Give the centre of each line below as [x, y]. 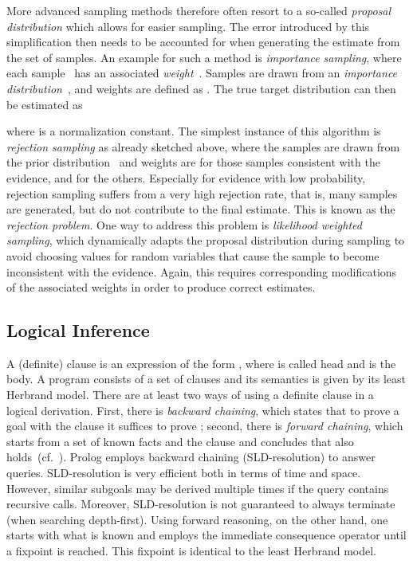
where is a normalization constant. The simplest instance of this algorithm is [194, 131]
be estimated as [45, 104]
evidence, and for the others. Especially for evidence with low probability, [186, 177]
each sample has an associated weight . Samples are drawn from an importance [202, 73]
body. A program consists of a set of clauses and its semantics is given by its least [206, 379]
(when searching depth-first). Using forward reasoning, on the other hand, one [197, 519]
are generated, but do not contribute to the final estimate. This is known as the [201, 209]
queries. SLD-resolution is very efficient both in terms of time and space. [184, 473]
